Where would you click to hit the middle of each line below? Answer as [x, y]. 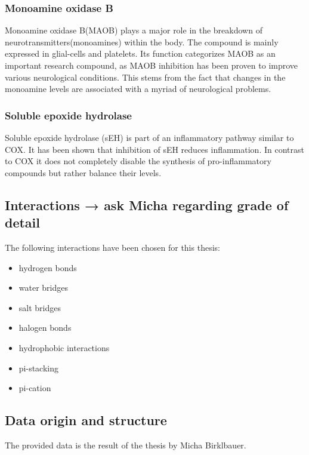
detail [23, 222]
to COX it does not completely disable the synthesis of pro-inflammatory [138, 161]
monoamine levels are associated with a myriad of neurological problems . [138, 89]
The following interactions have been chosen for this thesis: [112, 247]
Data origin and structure [86, 420]
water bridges [44, 288]
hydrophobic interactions [64, 347]
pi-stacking [38, 368]
